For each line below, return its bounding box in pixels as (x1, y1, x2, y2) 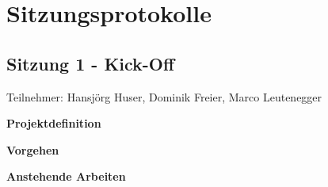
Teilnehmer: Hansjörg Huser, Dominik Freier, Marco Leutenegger (6, 88, 322, 105)
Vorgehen (6, 141, 59, 158)
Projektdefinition (6, 115, 101, 132)
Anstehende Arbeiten (6, 168, 126, 185)
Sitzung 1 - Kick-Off (6, 51, 175, 75)
